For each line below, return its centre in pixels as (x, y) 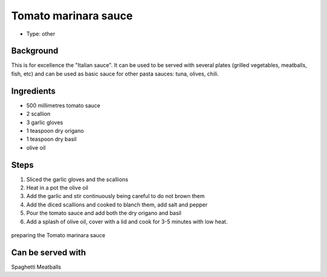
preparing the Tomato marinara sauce (58, 235)
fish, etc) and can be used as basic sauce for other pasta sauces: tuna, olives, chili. (115, 74)
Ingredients (33, 91)
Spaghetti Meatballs (36, 267)
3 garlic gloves (45, 122)
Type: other (41, 34)
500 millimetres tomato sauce (63, 105)
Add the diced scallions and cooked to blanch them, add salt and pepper (117, 205)
